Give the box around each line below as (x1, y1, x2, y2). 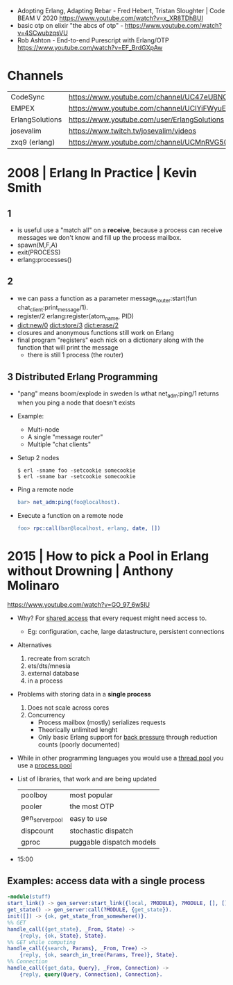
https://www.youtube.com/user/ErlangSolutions (68, 115, 225, 124)
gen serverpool (20, 813, 64, 824)
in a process (27, 676, 63, 685)
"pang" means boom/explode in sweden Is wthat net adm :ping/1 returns (17, 389, 220, 399)
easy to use (69, 814, 107, 824)
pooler (20, 801, 43, 811)
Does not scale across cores (27, 703, 110, 712)
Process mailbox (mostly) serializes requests (37, 718, 166, 726)
